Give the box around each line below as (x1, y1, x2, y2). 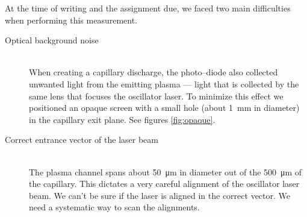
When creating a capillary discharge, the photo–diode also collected (29, 66, 278, 78)
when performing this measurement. (5, 13, 137, 26)
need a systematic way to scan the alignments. (29, 201, 200, 213)
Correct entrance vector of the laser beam (5, 133, 158, 146)
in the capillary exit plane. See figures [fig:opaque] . (29, 113, 216, 125)
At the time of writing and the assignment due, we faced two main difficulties (5, 2, 291, 14)
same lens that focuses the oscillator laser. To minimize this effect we (29, 89, 284, 102)
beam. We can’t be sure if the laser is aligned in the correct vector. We (29, 189, 290, 201)
